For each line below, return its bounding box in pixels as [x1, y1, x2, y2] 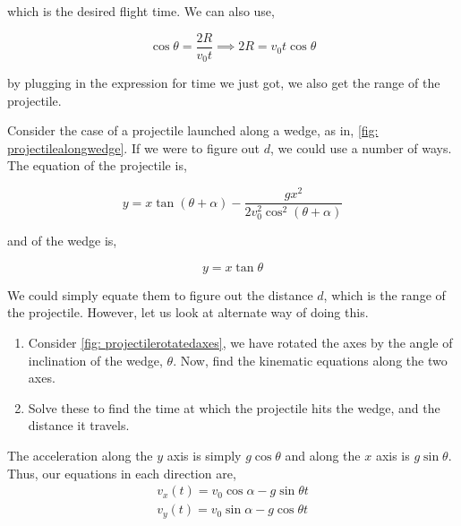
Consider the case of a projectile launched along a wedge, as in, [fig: [7, 121, 379, 140]
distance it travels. [28, 416, 130, 435]
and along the [285, 446, 361, 465]
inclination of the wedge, [28, 350, 163, 369]
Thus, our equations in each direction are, [7, 463, 236, 482]
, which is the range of [323, 285, 446, 304]
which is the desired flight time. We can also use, [7, 2, 275, 20]
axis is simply [166, 446, 242, 465]
